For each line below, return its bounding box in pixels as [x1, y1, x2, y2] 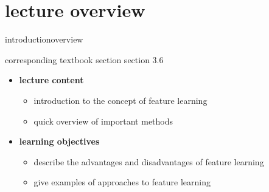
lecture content [19, 74, 84, 86]
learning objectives [19, 135, 100, 148]
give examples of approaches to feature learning [33, 176, 211, 188]
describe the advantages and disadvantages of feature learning [33, 155, 264, 168]
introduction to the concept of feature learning [33, 94, 208, 106]
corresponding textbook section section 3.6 [5, 53, 164, 66]
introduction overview [5, 33, 83, 46]
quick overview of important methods [33, 114, 173, 127]
